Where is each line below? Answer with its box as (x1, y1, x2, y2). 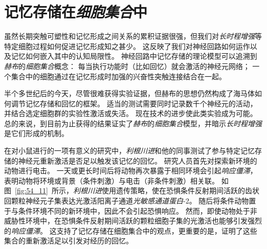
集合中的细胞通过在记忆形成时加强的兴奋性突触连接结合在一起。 (11, 71, 226, 81)
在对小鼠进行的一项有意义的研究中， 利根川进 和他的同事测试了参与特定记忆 (4, 145, 255, 156)
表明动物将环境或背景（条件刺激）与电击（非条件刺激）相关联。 (4, 175, 219, 186)
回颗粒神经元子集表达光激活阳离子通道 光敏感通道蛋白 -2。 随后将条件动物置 (4, 195, 256, 206)
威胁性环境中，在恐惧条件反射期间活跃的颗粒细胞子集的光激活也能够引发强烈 (4, 215, 262, 226)
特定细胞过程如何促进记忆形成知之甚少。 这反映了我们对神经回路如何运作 (4, 40, 250, 51)
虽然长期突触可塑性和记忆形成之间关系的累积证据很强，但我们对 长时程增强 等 (4, 31, 262, 41)
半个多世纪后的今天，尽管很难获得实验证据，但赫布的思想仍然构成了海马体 (4, 88, 255, 99)
